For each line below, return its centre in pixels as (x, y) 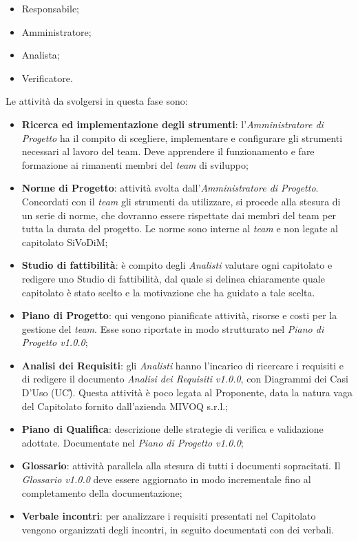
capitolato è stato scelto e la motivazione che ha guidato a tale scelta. (168, 292)
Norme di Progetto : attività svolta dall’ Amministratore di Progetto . (170, 188)
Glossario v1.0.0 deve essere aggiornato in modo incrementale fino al (166, 479)
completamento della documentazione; (102, 492)
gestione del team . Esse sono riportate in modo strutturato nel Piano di (173, 328)
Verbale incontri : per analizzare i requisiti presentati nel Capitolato (169, 516)
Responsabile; (50, 8)
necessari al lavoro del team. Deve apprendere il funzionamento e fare (168, 151)
